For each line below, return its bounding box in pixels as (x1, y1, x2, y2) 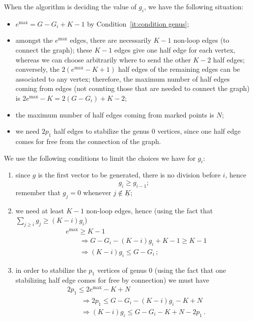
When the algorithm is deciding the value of (4, 1, 137, 11)
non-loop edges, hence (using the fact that (86, 205, 213, 215)
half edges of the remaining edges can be (118, 64, 240, 74)
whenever (83, 187, 112, 197)
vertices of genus (97, 264, 147, 275)
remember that (15, 187, 60, 197)
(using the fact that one (154, 264, 226, 275)
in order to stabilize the (15, 264, 86, 275)
